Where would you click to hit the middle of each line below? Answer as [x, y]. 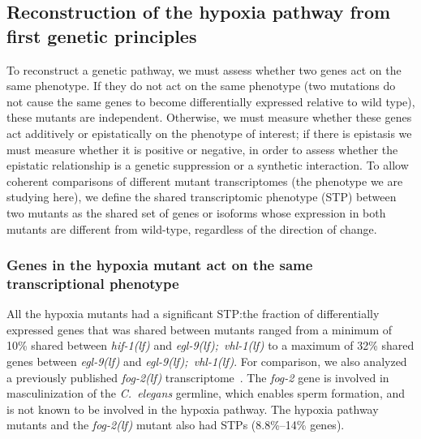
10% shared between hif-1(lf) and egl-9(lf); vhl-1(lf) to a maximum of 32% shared [210, 345]
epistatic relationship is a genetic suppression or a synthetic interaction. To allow [208, 165]
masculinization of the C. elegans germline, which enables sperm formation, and [206, 393]
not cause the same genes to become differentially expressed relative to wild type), [211, 101]
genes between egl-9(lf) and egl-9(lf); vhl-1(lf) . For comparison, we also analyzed [207, 362]
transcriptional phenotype [93, 283]
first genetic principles [102, 35]
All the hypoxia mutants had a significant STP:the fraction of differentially [193, 314]
